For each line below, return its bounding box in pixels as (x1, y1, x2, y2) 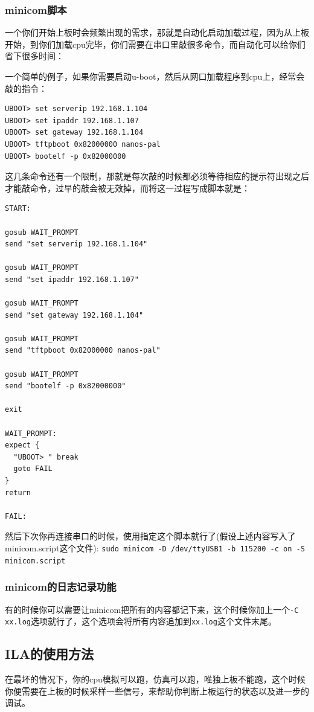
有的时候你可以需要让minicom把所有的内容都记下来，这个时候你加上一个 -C (5, 603, 299, 615)
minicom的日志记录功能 (5, 579, 117, 594)
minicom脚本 (5, 2, 67, 17)
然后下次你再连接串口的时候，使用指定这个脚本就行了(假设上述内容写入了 (5, 530, 296, 542)
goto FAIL (13, 464, 53, 473)
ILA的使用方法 (5, 644, 94, 663)
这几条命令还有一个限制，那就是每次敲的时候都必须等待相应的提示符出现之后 (5, 170, 309, 182)
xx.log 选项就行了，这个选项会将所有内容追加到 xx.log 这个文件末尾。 (5, 615, 277, 627)
